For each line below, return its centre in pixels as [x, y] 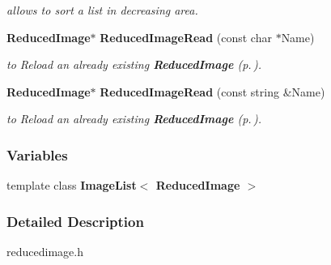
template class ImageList [72, 185]
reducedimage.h [45, 251]
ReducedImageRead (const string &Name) [212, 91]
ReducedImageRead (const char [186, 37]
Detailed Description [75, 221]
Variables [37, 154]
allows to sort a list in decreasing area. [102, 10]
